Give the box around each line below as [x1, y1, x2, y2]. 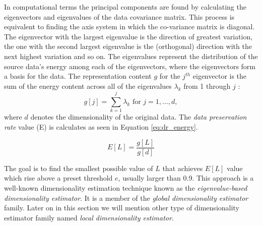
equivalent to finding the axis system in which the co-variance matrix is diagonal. [4, 21, 255, 32]
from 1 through [183, 80, 231, 91]
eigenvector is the [192, 71, 247, 81]
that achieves [162, 162, 203, 173]
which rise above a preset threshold [4, 173, 113, 183]
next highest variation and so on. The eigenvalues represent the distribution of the [4, 50, 258, 61]
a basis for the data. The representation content [4, 71, 152, 81]
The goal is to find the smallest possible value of [4, 162, 153, 173]
